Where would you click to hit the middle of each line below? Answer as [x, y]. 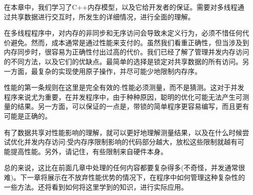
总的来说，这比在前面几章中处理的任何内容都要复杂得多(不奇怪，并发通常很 [125, 168]
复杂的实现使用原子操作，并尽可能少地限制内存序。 [119, 71]
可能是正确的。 [28, 115]
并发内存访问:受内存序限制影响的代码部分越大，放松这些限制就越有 [131, 142]
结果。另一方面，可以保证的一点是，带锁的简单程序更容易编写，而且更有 [133, 106]
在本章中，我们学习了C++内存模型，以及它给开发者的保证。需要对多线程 [121, 7]
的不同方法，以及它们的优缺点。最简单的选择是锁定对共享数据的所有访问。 [123, 61]
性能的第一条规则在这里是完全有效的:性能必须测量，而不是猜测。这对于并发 [124, 87]
